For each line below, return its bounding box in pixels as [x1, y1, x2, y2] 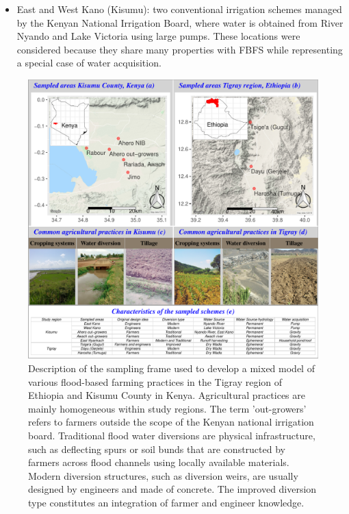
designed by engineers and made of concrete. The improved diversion [28, 482, 317, 496]
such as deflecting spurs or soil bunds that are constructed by [28, 441, 285, 456]
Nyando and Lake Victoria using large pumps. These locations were [16, 29, 300, 43]
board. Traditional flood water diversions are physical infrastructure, [28, 428, 315, 442]
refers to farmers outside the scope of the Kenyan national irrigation [28, 415, 314, 429]
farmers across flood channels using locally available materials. [28, 455, 289, 469]
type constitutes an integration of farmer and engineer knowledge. [28, 495, 305, 509]
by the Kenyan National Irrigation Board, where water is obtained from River [16, 15, 344, 29]
